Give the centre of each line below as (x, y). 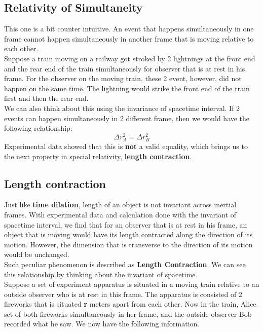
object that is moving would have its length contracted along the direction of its (128, 234)
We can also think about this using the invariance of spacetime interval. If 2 (122, 108)
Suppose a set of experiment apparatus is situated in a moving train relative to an (132, 284)
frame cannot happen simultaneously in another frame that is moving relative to (129, 38)
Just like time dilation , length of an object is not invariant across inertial (120, 205)
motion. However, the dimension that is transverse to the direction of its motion (128, 244)
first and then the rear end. (46, 98)
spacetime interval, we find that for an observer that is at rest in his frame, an (126, 224)
